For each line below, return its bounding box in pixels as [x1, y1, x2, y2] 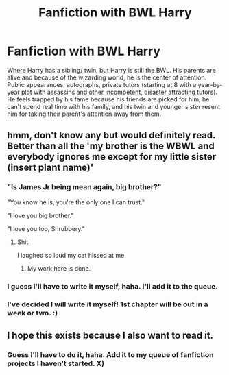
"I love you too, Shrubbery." [7, 224, 86, 232]
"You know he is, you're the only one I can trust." [7, 197, 145, 206]
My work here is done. [27, 264, 91, 272]
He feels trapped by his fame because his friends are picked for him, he [7, 95, 210, 104]
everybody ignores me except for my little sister [7, 151, 217, 162]
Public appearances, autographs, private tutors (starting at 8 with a [7, 80, 197, 88]
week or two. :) [7, 309, 58, 318]
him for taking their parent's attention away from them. [7, 110, 162, 118]
